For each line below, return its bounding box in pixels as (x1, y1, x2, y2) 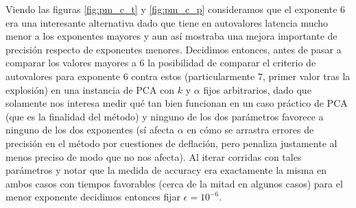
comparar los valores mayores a (5, 55, 137, 70)
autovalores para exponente (5, 68, 120, 83)
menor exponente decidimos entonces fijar (5, 190, 180, 204)
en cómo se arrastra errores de (187, 122, 314, 137)
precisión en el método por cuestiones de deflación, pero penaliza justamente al (5, 135, 337, 150)
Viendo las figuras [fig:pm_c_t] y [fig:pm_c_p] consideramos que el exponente (5, 2, 337, 16)
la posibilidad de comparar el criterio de (147, 55, 316, 70)
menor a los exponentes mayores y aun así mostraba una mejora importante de (5, 29, 337, 43)
